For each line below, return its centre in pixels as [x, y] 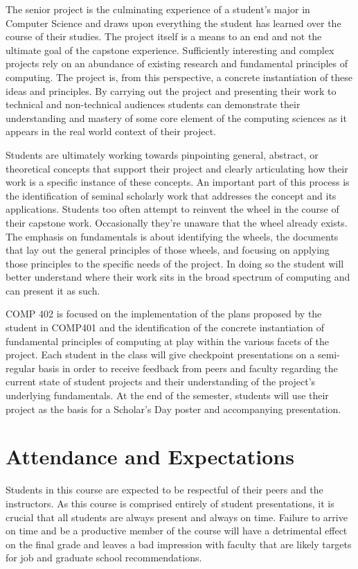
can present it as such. [53, 290]
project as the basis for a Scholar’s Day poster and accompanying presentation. [173, 409]
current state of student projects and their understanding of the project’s [161, 382]
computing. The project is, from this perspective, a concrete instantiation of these [179, 77]
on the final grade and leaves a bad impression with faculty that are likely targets [179, 544]
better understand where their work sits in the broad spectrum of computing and [178, 277]
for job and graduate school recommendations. [104, 558]
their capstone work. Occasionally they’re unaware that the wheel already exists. [177, 222]
